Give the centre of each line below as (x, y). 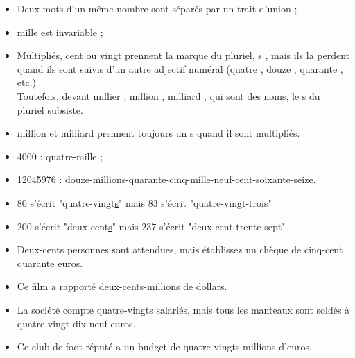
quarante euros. (50, 263)
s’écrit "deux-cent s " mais (87, 226)
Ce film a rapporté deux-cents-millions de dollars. (122, 286)
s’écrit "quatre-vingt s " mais (88, 202)
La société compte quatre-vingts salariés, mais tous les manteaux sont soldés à (183, 309)
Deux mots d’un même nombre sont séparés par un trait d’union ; (157, 8)
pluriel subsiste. (50, 109)
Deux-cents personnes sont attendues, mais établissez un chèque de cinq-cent (180, 249)
